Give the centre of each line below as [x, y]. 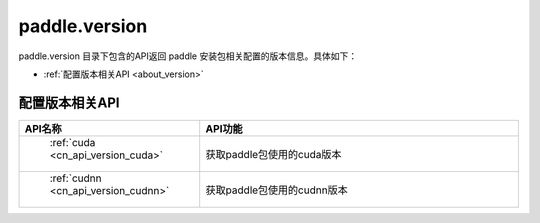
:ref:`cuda [72, 142]
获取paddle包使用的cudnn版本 [277, 190]
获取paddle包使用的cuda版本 [273, 154]
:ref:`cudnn [75, 178]
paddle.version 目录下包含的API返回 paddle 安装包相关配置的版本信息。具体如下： [188, 56]
